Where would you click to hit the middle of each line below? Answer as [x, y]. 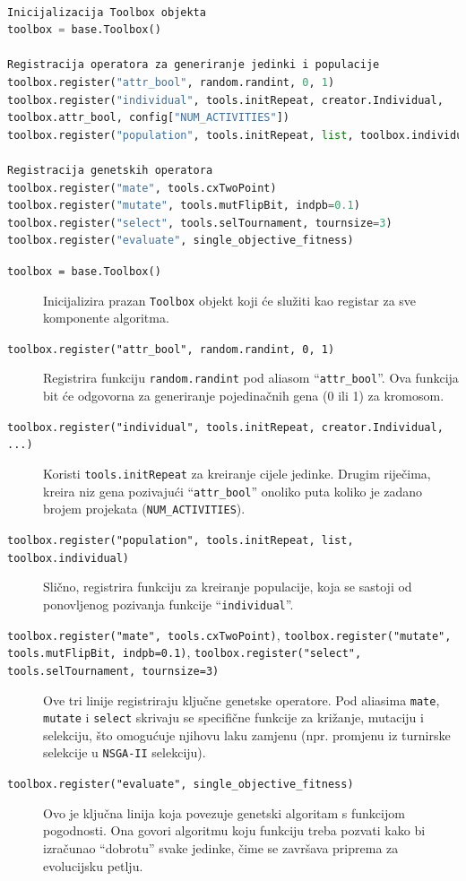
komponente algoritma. [106, 318]
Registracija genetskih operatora [110, 170]
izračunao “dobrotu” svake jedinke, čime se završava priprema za [221, 847]
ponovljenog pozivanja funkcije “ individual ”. [168, 604]
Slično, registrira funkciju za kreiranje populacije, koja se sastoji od [228, 587]
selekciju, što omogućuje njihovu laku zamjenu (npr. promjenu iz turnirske [247, 734]
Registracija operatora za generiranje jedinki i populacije [194, 65]
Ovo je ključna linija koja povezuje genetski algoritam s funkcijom [224, 812]
